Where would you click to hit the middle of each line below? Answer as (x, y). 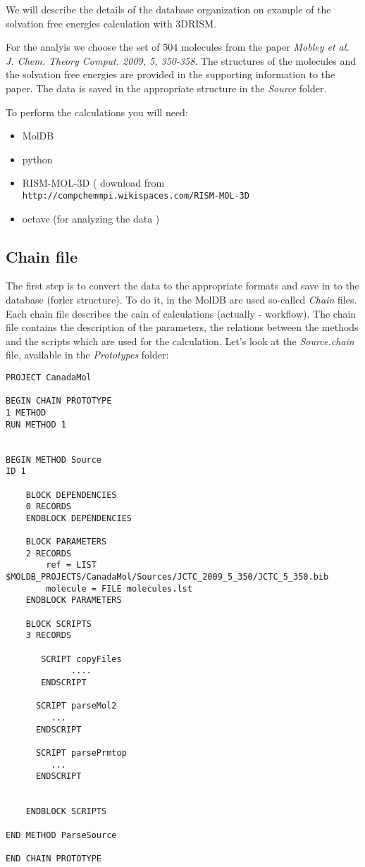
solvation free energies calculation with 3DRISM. (111, 23)
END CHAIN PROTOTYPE (54, 858)
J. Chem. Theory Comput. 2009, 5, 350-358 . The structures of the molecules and (181, 60)
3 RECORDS (49, 636)
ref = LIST (71, 565)
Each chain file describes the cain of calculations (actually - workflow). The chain (181, 313)
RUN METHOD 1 (36, 424)
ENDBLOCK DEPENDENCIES (79, 518)
